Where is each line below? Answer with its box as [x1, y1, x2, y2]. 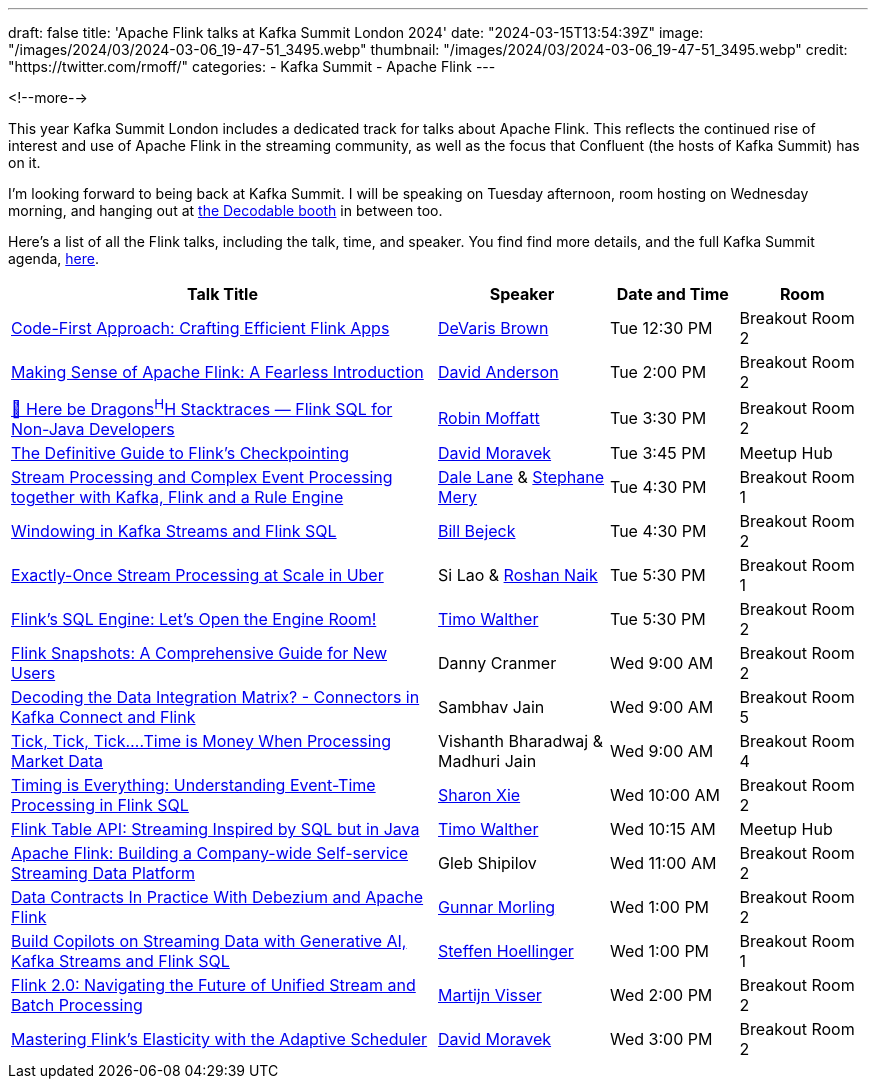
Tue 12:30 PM [610, 318, 713, 338]
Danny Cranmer [438, 653, 557, 674]
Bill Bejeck [438, 521, 516, 542]
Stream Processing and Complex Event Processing [11, 467, 393, 488]
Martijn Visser [438, 985, 542, 1006]
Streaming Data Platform [11, 863, 195, 884]
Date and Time [616, 284, 729, 304]
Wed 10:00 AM [610, 785, 720, 806]
